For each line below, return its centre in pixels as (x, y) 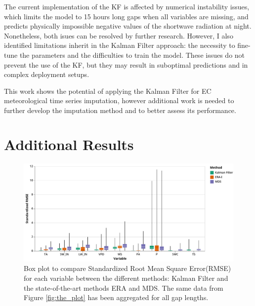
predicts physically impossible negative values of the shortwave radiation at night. (128, 26)
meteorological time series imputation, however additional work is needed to (119, 100)
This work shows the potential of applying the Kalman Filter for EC (108, 91)
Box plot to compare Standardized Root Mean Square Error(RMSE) (127, 268)
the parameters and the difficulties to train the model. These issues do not (132, 55)
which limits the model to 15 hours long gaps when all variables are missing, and (126, 16)
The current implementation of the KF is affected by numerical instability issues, (127, 6)
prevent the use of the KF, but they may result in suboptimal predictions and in (126, 64)
